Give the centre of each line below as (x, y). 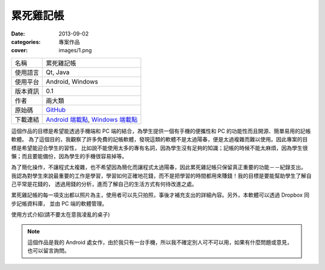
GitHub (56, 109)
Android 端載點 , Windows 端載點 (92, 119)
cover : (20, 51)
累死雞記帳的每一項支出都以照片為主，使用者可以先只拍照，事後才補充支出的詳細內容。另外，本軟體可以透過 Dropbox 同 (160, 195)
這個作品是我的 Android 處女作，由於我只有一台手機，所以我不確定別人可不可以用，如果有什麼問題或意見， (160, 242)
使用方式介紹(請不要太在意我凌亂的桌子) (61, 215)
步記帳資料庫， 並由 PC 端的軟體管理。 (59, 203)
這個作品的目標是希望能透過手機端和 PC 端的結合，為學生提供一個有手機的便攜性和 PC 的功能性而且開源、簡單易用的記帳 (161, 131)
